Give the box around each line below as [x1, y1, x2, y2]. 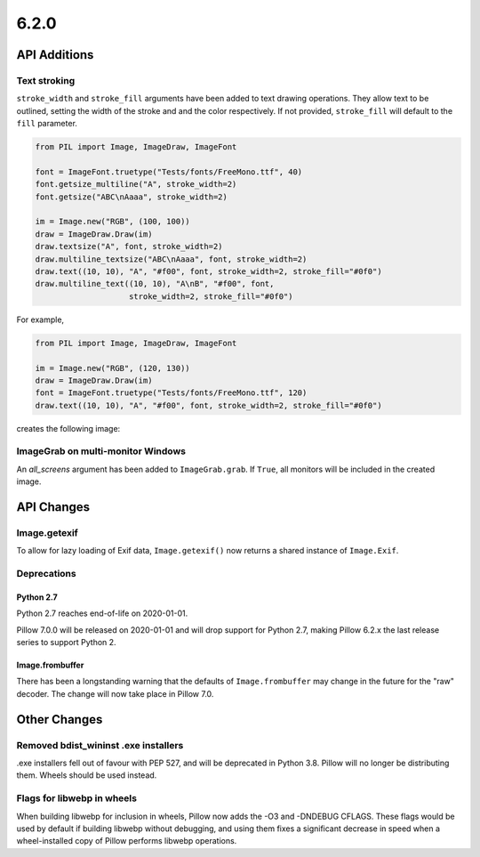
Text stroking [16, 74, 76, 86]
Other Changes [16, 712, 103, 727]
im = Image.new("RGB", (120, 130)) [35, 363, 190, 373]
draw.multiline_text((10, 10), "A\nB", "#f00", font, [35, 279, 275, 289]
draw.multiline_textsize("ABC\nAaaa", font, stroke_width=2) [35, 254, 308, 264]
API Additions [16, 47, 94, 62]
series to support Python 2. [16, 637, 116, 648]
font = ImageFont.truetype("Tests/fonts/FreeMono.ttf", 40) [35, 166, 303, 177]
